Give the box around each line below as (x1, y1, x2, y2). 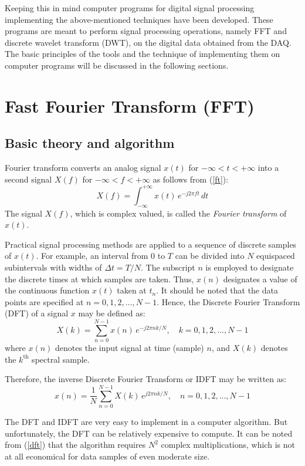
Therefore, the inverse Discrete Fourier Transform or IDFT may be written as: (5, 373, 287, 385)
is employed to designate (205, 261, 294, 273)
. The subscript (141, 261, 195, 273)
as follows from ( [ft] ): (152, 173, 229, 185)
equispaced (256, 249, 295, 262)
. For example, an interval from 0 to (36, 249, 165, 262)
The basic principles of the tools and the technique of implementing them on (5, 48, 280, 60)
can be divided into (175, 249, 245, 262)
